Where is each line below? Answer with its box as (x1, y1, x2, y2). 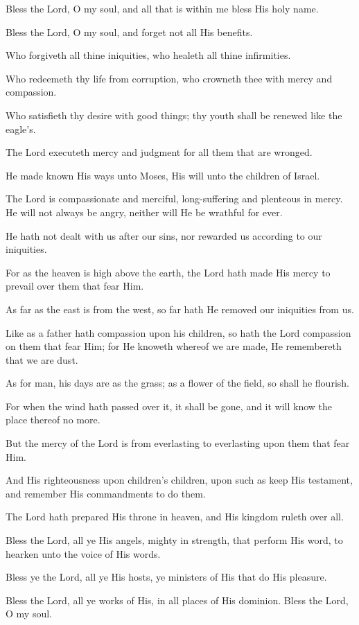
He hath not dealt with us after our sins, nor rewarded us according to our (6, 228, 322, 243)
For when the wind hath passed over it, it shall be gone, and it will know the (6, 398, 333, 413)
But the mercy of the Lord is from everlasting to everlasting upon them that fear (6, 436, 350, 450)
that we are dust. (6, 352, 78, 367)
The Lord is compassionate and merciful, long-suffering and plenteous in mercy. (6, 191, 343, 206)
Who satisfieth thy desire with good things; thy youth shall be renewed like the (6, 107, 342, 122)
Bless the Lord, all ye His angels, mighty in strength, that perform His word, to (6, 533, 343, 547)
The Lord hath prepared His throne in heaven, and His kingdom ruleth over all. (6, 509, 344, 524)
